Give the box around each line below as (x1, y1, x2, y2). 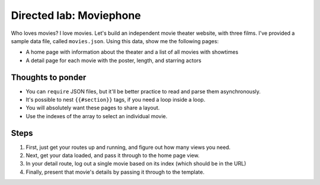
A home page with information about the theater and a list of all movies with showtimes (25, 48, 239, 56)
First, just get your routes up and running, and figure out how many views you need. (25, 144, 231, 151)
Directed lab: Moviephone (11, 9, 142, 22)
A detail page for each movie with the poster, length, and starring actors (25, 57, 201, 64)
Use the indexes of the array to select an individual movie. (25, 112, 168, 119)
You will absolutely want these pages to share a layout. (25, 104, 160, 112)
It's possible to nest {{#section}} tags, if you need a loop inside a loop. (25, 96, 206, 103)
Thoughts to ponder (11, 72, 87, 82)
